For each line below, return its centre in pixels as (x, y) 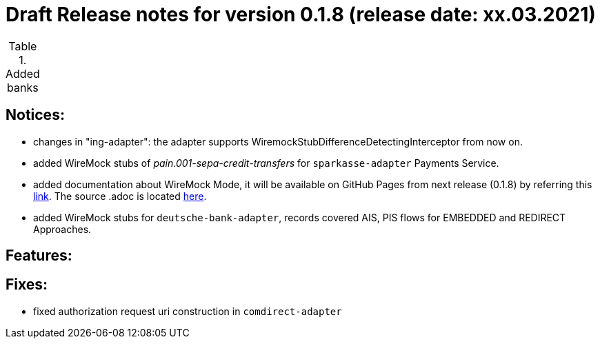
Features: (39, 256)
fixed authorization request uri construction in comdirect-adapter (188, 311)
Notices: (35, 115)
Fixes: (27, 285)
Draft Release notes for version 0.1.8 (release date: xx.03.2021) (301, 14)
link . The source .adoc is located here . (120, 196)
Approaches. (62, 229)
